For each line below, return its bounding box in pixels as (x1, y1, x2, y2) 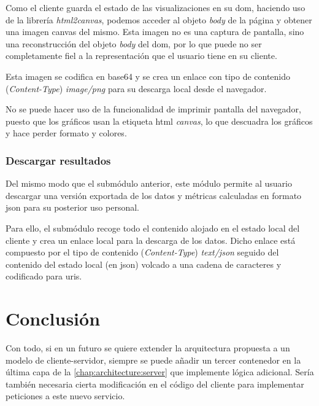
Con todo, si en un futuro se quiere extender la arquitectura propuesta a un (6, 342, 290, 354)
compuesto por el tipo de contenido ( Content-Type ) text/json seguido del (6, 246, 279, 259)
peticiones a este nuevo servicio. (6, 389, 125, 402)
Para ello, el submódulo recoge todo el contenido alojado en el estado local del (6, 221, 300, 234)
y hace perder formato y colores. (6, 127, 127, 139)
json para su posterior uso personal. (6, 201, 139, 214)
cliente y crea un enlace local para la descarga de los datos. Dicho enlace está (6, 233, 296, 246)
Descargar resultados (6, 152, 111, 168)
